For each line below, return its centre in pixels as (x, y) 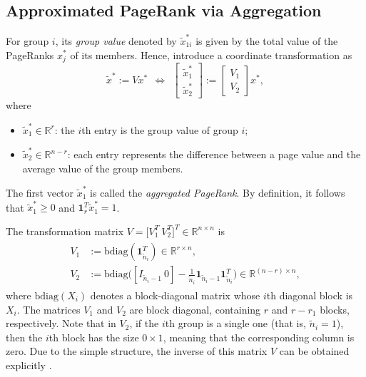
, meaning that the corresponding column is (259, 337)
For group (27, 40)
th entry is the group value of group (160, 129)
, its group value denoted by (116, 40)
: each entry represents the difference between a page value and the (214, 154)
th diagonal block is (310, 295)
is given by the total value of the (267, 40)
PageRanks (30, 55)
